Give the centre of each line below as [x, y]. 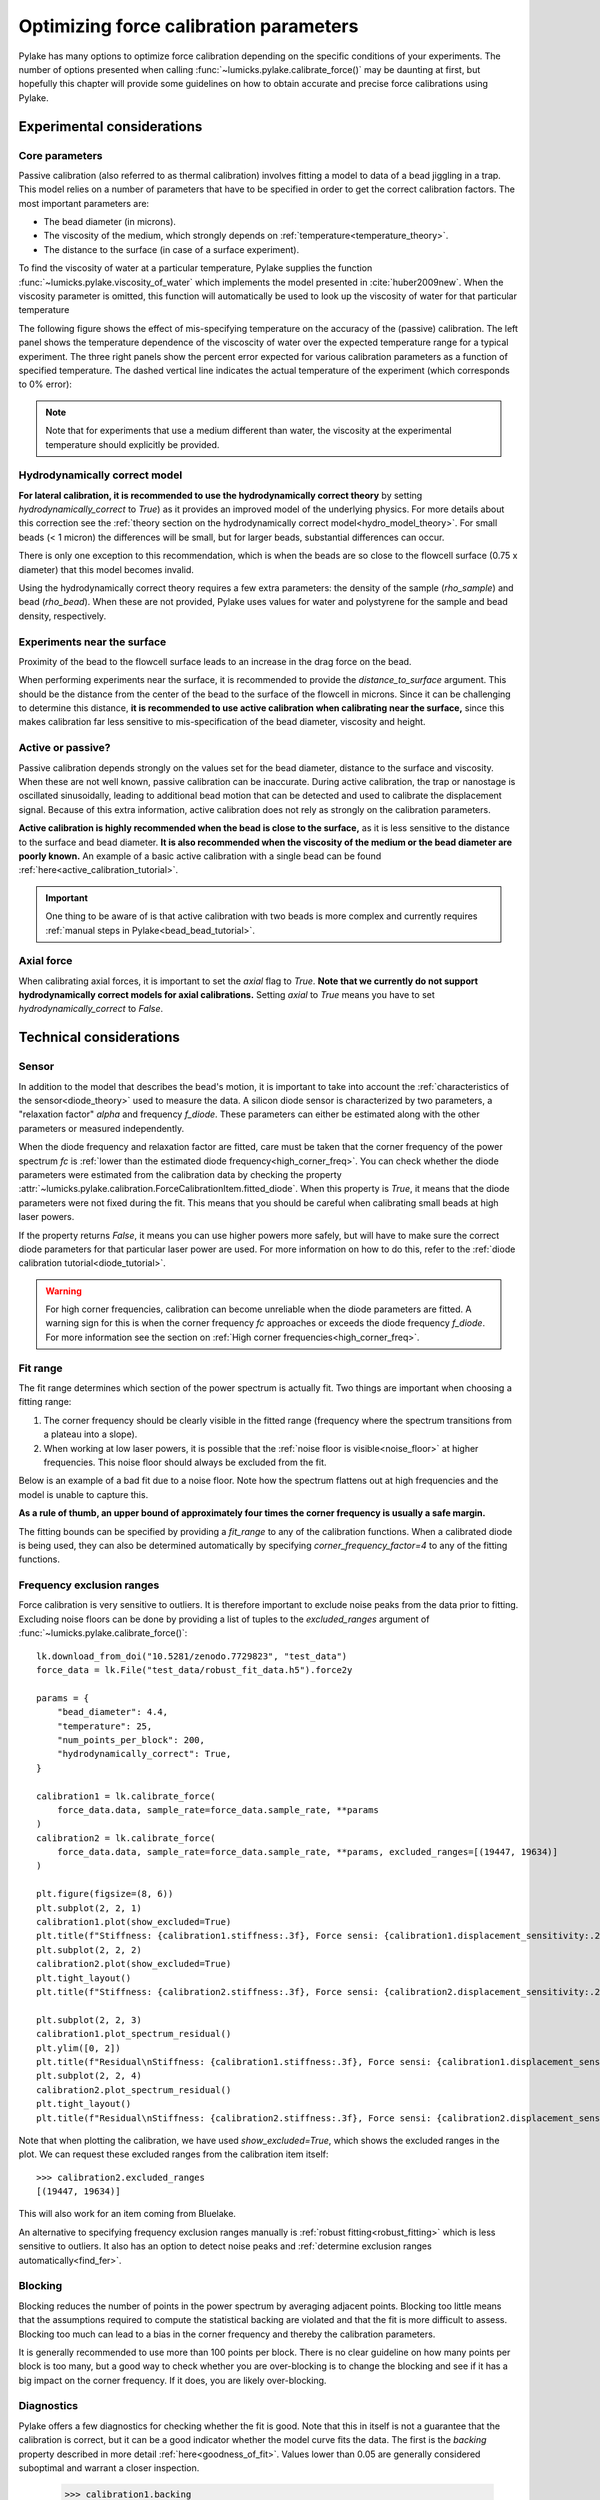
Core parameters [60, 155]
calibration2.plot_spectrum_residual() [134, 2089]
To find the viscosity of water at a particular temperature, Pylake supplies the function [195, 268]
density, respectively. [62, 616]
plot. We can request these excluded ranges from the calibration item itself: [173, 2154]
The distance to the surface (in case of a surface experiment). [171, 249]
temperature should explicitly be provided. [132, 444]
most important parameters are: [84, 203]
